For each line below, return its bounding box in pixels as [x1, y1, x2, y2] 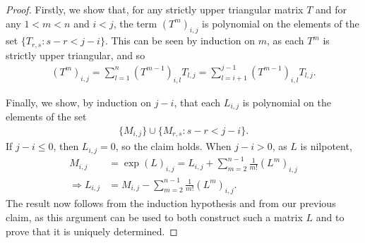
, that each [174, 94, 221, 109]
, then [53, 139, 79, 154]
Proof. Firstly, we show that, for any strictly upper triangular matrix [6, 2, 304, 16]
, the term [113, 15, 157, 30]
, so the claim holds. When [115, 139, 232, 154]
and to [316, 210, 345, 224]
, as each [266, 33, 304, 48]
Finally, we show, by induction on [6, 94, 152, 109]
